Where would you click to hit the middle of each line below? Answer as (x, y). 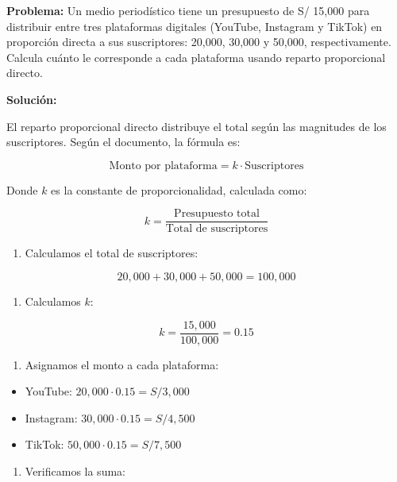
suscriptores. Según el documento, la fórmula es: (123, 142)
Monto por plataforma (163, 166)
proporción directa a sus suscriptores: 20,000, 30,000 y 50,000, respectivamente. (199, 42)
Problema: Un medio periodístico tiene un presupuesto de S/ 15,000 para (188, 10)
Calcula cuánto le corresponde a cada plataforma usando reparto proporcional (196, 57)
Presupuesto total (217, 214)
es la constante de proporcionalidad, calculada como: (179, 189)
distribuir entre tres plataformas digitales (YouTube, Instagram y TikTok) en (195, 26)
